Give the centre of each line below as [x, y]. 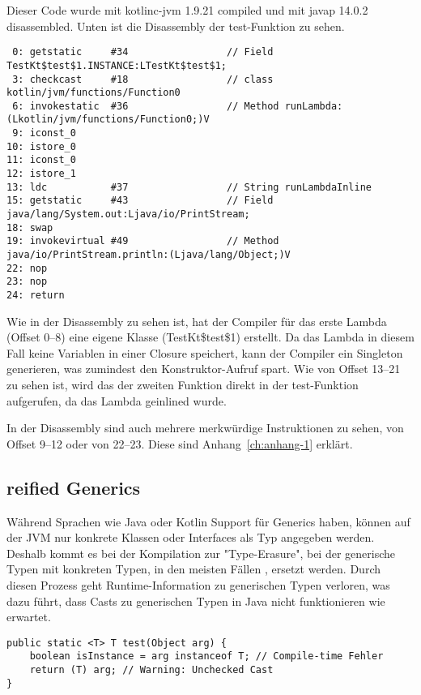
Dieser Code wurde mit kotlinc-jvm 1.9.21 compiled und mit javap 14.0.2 [187, 10]
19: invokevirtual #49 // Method [143, 241]
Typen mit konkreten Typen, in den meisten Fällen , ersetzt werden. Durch [193, 569]
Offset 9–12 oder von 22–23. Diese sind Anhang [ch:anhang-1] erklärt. [180, 443]
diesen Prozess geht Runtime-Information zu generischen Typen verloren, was [198, 584]
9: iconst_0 [44, 133]
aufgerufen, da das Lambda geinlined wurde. [117, 400]
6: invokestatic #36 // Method [146, 106]
